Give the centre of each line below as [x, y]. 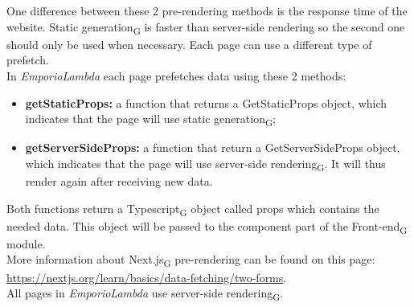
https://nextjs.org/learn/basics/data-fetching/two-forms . [147, 277]
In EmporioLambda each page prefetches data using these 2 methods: [176, 75]
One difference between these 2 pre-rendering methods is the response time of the [207, 10]
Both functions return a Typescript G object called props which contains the [193, 209]
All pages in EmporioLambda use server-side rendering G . [145, 294]
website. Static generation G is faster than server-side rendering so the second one [206, 27]
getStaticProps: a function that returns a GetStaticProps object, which [206, 102]
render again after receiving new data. [119, 180]
